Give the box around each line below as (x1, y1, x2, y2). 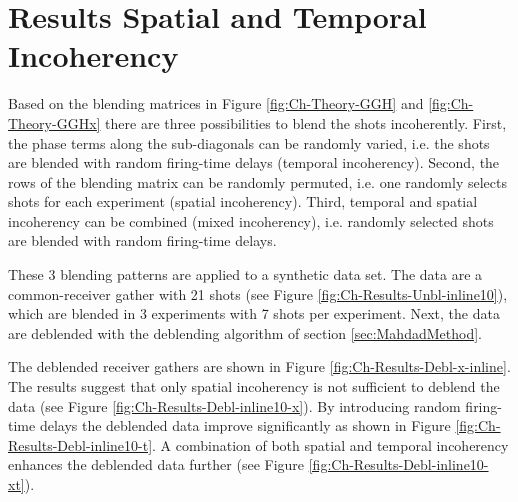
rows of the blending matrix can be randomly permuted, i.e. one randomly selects (8, 171, 507, 192)
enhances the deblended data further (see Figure (8, 454, 305, 475)
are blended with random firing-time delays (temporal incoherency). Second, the (8, 152, 500, 173)
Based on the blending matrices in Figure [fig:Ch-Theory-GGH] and (8, 93, 424, 114)
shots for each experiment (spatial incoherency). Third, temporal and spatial (8, 191, 478, 212)
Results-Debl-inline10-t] (8, 434, 153, 455)
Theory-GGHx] (8, 112, 101, 133)
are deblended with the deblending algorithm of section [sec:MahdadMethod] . (8, 322, 482, 343)
